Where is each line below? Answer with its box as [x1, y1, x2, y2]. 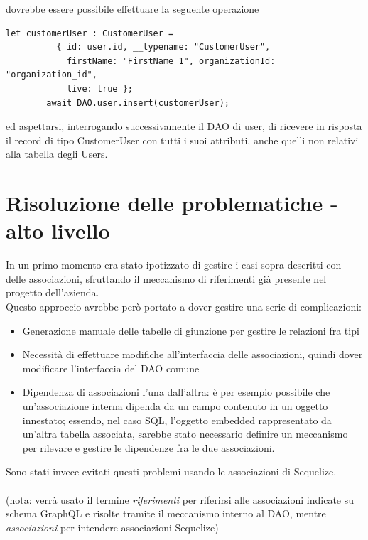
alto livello [6, 216, 110, 245]
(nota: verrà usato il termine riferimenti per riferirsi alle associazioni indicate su [6, 492, 355, 507]
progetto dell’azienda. [6, 285, 99, 300]
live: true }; [66, 83, 133, 94]
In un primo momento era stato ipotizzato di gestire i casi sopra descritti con [6, 257, 342, 272]
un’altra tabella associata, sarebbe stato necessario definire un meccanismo [22, 426, 348, 441]
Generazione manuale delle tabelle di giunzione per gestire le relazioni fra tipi [22, 323, 359, 337]
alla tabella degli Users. [6, 146, 108, 161]
